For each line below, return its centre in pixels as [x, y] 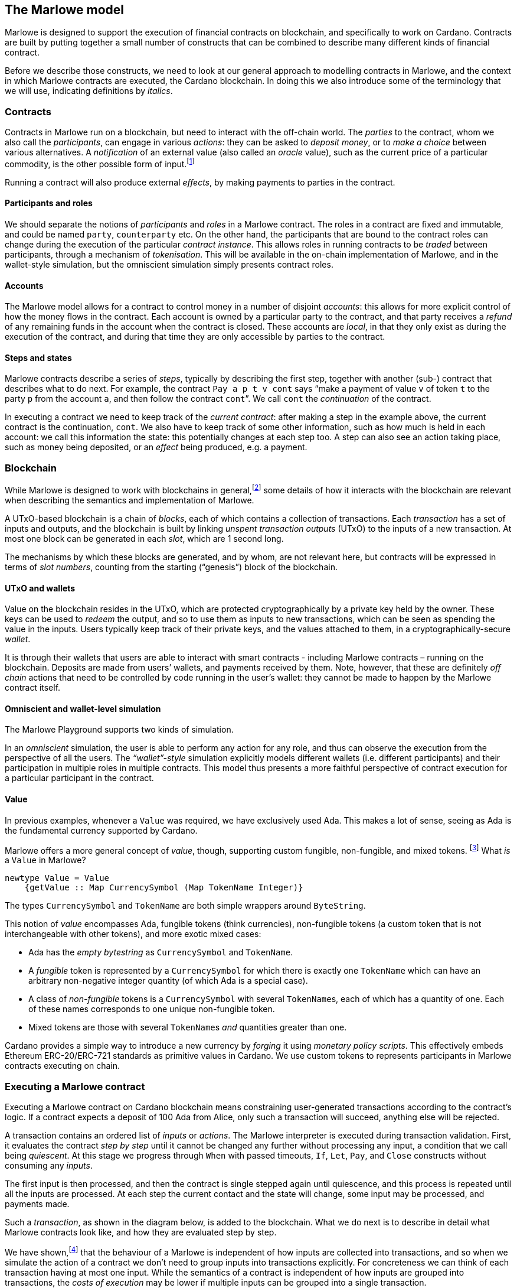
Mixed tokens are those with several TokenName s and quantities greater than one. [188, 1027]
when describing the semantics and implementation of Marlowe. [130, 500]
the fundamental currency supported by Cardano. [101, 830]
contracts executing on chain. [62, 1066]
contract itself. [33, 688]
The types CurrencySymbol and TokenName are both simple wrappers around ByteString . [185, 906]
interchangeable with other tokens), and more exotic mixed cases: [133, 934]
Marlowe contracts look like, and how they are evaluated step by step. [141, 1232]
